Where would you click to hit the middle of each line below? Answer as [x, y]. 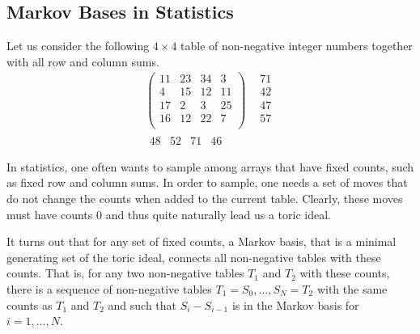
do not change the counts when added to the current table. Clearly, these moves [205, 198]
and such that [142, 304]
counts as [30, 304]
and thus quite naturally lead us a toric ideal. [218, 214]
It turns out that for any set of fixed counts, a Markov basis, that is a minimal [202, 241]
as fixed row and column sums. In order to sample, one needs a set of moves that [207, 182]
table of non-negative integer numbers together [297, 46]
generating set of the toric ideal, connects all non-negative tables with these [194, 257]
